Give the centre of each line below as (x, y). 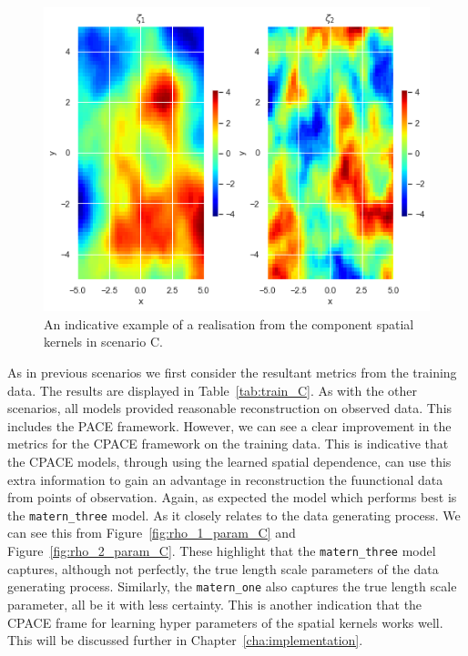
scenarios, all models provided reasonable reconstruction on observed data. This (230, 408)
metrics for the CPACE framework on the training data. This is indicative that (228, 444)
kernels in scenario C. (103, 342)
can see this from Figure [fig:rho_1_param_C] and (152, 533)
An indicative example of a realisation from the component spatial (229, 323)
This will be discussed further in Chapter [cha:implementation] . (185, 640)
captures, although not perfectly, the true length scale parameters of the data (223, 568)
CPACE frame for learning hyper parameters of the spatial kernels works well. (225, 622)
